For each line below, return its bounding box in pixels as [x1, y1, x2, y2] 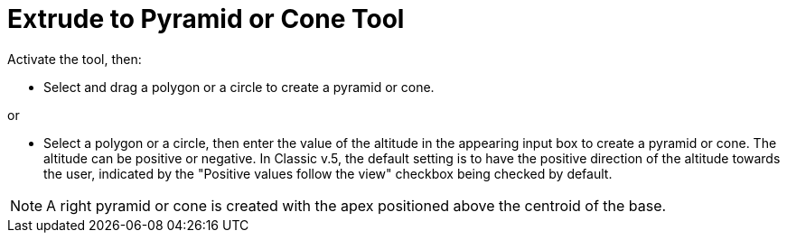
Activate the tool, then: [7, 51, 142, 67]
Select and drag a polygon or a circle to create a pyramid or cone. [43, 78, 435, 95]
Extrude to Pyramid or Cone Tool [7, 4, 405, 34]
